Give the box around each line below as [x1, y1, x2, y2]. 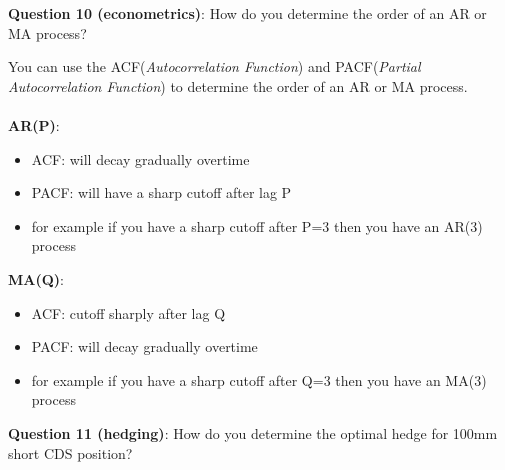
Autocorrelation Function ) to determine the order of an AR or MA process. [8, 75, 468, 96]
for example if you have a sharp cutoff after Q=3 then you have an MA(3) [31, 369, 487, 390]
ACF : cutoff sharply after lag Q [31, 302, 226, 323]
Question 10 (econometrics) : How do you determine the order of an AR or [8, 3, 487, 23]
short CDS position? [8, 442, 133, 463]
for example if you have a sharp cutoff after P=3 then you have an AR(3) [31, 215, 483, 236]
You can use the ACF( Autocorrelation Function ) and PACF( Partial [8, 56, 421, 77]
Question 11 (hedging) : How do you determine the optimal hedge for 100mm [8, 422, 498, 443]
